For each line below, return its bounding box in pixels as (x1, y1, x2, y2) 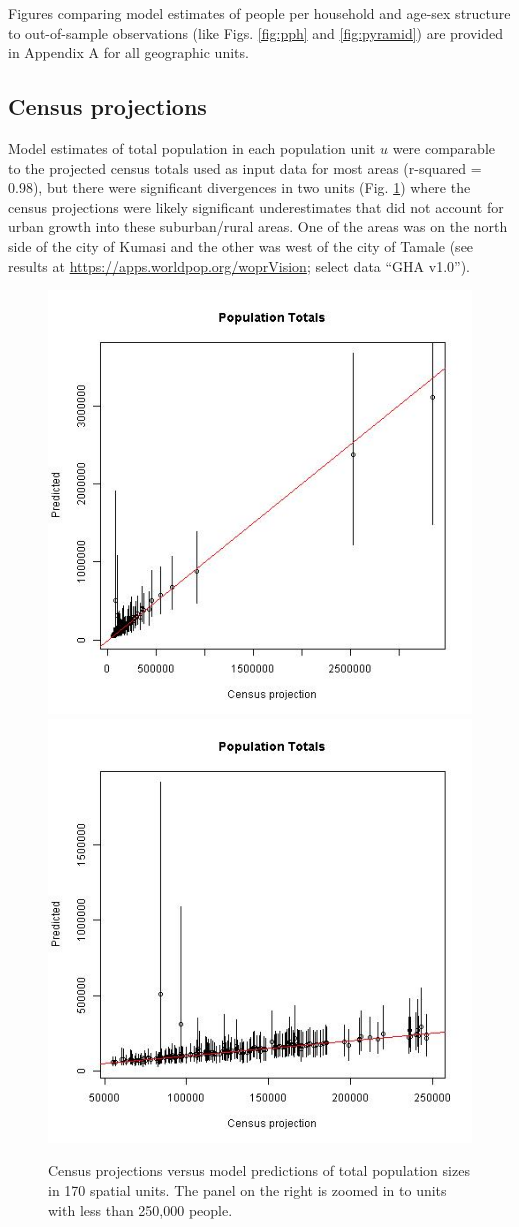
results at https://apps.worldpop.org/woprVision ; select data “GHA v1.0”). (8, 255, 470, 276)
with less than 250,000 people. (48, 1199, 233, 1220)
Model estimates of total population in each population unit (8, 137, 376, 158)
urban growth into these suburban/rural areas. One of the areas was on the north (8, 216, 508, 237)
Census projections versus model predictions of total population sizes (48, 1160, 470, 1181)
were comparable (392, 137, 496, 158)
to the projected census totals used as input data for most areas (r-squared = (8, 157, 482, 178)
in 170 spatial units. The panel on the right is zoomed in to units (48, 1179, 447, 1200)
